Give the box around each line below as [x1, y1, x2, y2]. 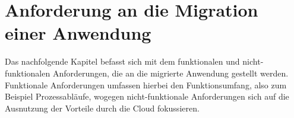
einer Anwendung [5, 21, 151, 45]
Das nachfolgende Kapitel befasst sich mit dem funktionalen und [5, 55, 240, 68]
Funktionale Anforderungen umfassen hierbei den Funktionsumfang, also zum [5, 78, 287, 91]
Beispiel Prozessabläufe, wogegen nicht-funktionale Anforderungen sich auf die [5, 90, 289, 103]
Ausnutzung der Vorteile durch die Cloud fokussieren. [5, 101, 200, 114]
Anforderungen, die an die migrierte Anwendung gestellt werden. [52, 66, 289, 79]
